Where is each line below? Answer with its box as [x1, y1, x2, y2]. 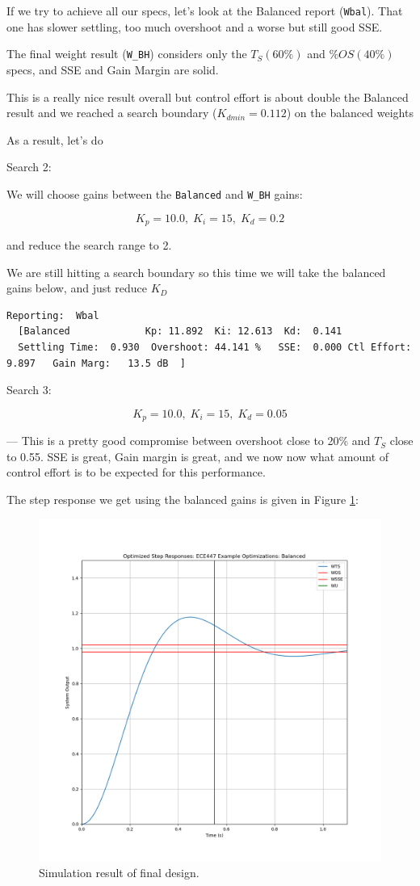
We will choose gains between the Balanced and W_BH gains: [6, 185, 303, 202]
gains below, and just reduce [6, 279, 148, 296]
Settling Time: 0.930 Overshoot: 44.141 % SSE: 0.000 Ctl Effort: [18, 341, 412, 353]
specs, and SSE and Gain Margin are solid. [6, 61, 219, 78]
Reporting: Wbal [6, 309, 99, 321]
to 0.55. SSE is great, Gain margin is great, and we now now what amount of [6, 447, 389, 464]
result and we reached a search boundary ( [6, 104, 217, 121]
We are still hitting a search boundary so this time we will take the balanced [6, 263, 386, 280]
